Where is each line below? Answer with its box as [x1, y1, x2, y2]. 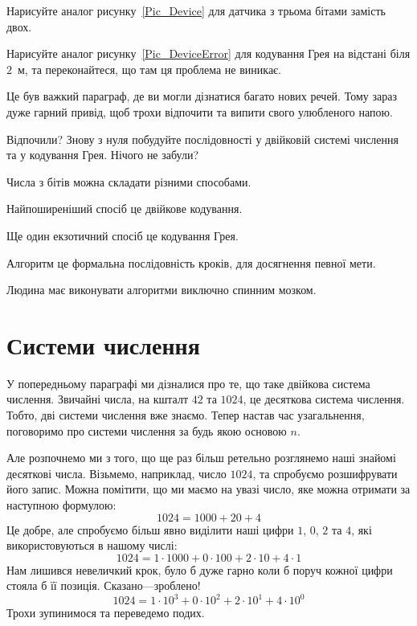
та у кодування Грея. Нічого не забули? [6, 146, 199, 163]
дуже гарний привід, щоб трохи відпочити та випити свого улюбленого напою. [6, 103, 393, 120]
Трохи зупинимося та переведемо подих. [6, 604, 205, 621]
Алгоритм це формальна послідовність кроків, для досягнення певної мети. [6, 254, 376, 271]
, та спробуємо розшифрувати [252, 464, 398, 481]
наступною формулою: [6, 497, 117, 513]
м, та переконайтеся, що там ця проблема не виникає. [17, 60, 282, 77]
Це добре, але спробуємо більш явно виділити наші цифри [6, 521, 294, 538]
